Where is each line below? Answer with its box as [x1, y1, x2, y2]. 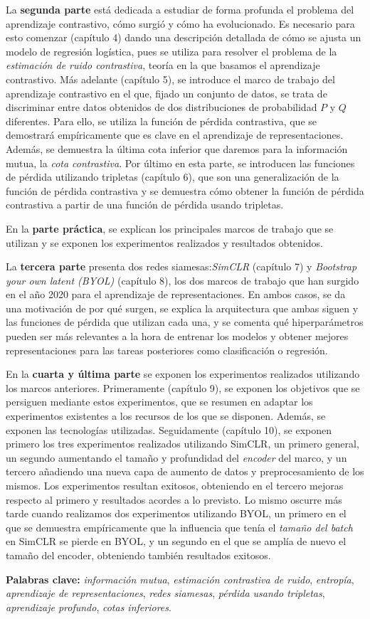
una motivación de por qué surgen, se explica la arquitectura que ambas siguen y [6, 300, 359, 315]
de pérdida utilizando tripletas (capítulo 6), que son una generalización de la [6, 169, 339, 184]
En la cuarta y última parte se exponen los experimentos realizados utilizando [6, 366, 360, 381]
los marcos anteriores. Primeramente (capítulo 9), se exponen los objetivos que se [6, 380, 360, 395]
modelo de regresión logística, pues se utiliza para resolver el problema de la [6, 43, 337, 58]
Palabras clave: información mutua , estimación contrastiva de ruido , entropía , [6, 571, 354, 586]
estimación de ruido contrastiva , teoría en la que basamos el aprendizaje [6, 58, 320, 73]
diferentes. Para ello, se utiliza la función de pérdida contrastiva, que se [6, 113, 317, 128]
